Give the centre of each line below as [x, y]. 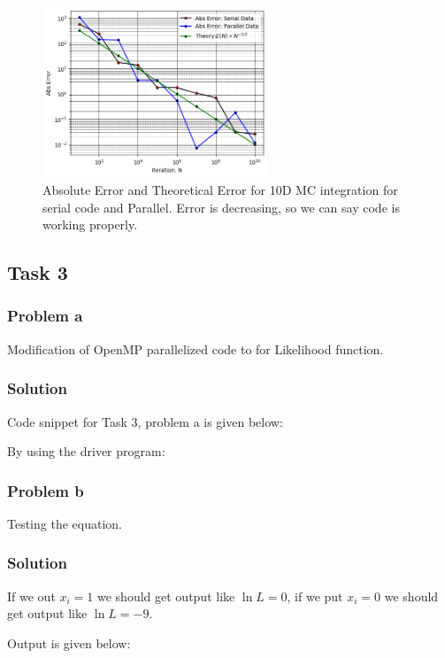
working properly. [90, 224]
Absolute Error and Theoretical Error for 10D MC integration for [220, 189]
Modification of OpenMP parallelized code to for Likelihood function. [196, 348]
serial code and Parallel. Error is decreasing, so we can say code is [221, 207]
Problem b [46, 490]
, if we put [315, 596]
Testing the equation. [65, 523]
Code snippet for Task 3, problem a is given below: [145, 421]
